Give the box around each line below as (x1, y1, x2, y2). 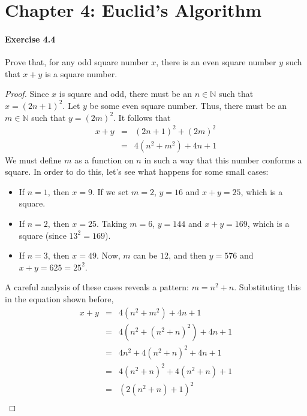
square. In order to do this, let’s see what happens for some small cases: (5, 165, 269, 178)
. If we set (92, 185, 129, 198)
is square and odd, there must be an (59, 87, 192, 100)
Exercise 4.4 (5, 32, 56, 45)
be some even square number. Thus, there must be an (89, 99, 287, 111)
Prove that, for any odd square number (5, 56, 149, 68)
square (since (19, 229, 67, 241)
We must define (5, 153, 62, 166)
